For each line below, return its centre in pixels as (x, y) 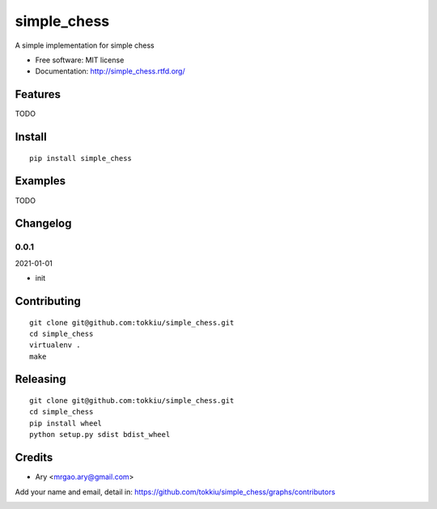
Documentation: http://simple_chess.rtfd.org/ (110, 71)
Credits (34, 458)
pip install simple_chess (81, 158)
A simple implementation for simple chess (85, 45)
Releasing (40, 379)
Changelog (43, 224)
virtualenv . (55, 345)
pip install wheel (66, 423)
